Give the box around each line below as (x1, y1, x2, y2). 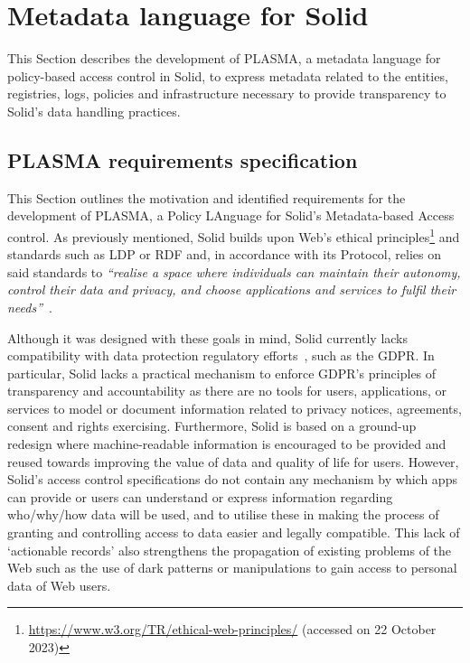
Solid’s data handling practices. (7, 101, 181, 120)
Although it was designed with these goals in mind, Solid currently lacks (7, 328, 409, 347)
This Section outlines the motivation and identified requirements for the (7, 188, 406, 207)
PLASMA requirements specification (7, 145, 358, 173)
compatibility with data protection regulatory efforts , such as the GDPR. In (7, 346, 435, 365)
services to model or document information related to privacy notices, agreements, (7, 398, 462, 417)
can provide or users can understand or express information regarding (7, 487, 393, 506)
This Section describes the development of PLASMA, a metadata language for (7, 49, 441, 68)
